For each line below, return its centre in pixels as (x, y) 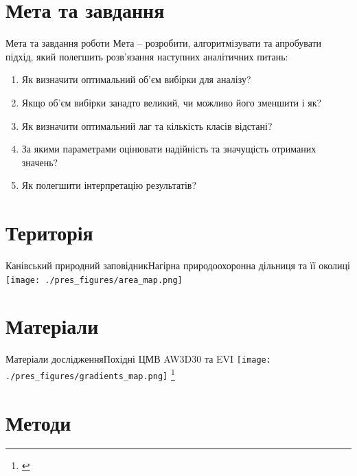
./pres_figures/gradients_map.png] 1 (90, 374)
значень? (40, 162)
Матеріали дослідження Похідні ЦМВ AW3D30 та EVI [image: (138, 359)
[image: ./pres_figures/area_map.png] (94, 280)
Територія (49, 233)
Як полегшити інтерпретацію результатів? (109, 185)
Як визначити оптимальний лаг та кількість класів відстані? (147, 125)
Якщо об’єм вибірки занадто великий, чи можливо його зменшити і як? (172, 102)
